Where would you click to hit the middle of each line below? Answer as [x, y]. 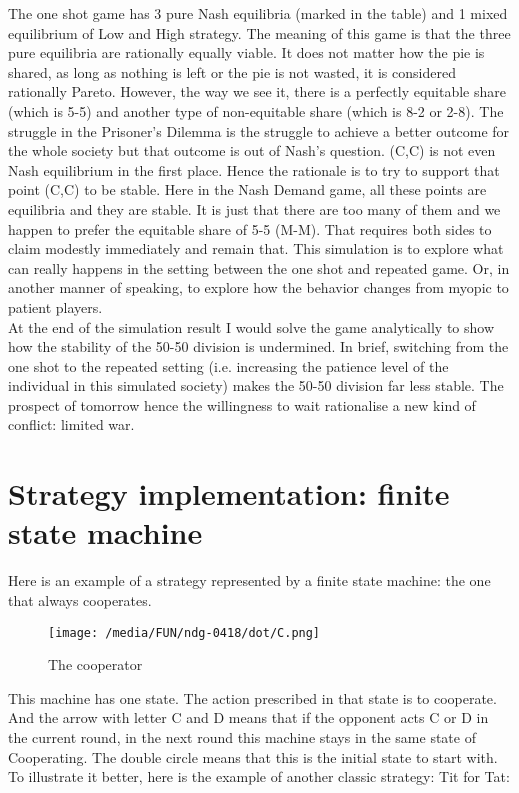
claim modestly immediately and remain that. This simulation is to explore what [256, 248]
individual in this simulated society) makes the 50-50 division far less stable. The [256, 385]
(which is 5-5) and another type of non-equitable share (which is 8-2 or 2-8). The [256, 110]
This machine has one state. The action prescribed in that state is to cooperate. [252, 697]
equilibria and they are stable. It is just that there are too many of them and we [254, 208]
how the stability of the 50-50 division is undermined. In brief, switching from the [258, 346]
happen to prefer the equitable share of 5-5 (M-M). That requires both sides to [250, 228]
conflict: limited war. [71, 424]
